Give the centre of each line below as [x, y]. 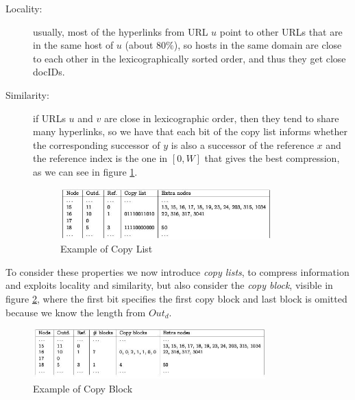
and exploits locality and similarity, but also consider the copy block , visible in [169, 285]
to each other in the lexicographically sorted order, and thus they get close [189, 58]
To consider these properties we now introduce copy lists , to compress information [177, 271]
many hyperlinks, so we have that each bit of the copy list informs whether [190, 131]
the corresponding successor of [97, 144]
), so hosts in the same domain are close [258, 45]
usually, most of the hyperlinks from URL [121, 31]
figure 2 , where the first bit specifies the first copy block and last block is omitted [176, 299]
